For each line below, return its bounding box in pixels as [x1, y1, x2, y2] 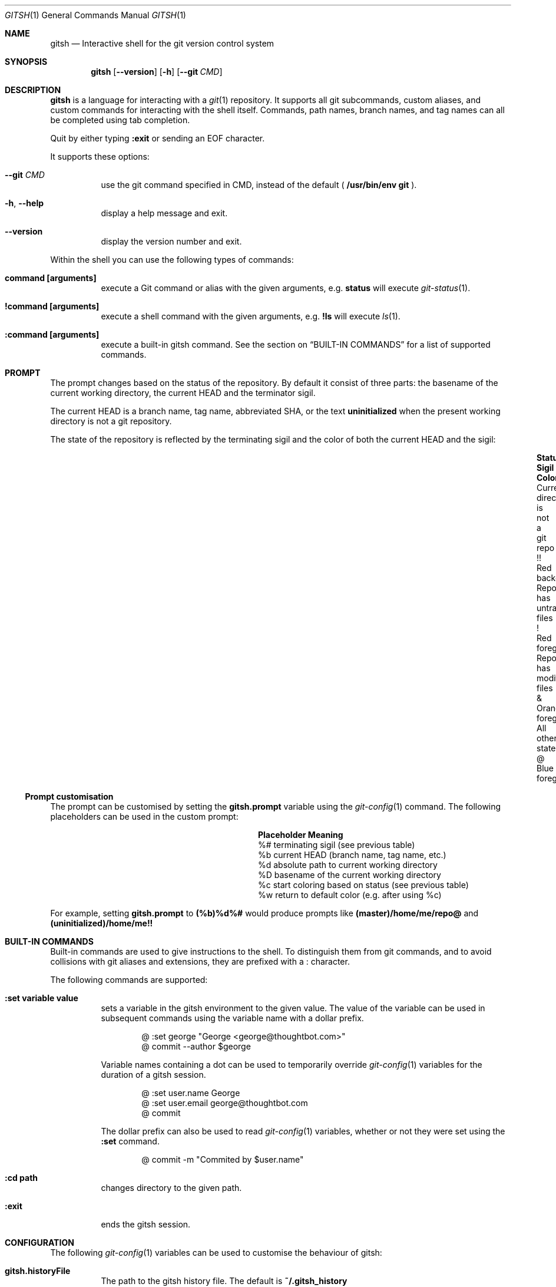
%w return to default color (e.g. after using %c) [258, 890, 442, 900]
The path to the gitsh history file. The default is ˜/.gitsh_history [101, 1276, 347, 1286]
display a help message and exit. [101, 208, 228, 218]
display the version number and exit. [101, 236, 242, 246]
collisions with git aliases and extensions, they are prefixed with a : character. [50, 956, 350, 966]
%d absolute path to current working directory [258, 860, 438, 870]
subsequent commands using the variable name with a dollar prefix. [101, 1013, 364, 1023]
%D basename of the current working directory [258, 870, 441, 880]
